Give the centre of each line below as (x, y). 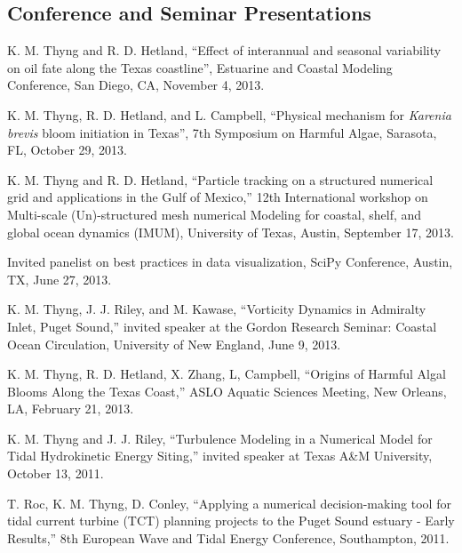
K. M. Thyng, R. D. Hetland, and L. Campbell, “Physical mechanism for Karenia (229, 114)
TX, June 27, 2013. (60, 279)
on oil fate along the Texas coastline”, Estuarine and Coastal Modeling (200, 67)
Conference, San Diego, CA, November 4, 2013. (136, 85)
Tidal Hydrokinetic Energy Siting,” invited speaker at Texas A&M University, (220, 456)
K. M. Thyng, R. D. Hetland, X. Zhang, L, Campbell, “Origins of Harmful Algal (227, 374)
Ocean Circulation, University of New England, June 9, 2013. (174, 344)
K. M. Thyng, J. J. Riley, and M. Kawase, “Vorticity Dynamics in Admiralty (217, 309)
